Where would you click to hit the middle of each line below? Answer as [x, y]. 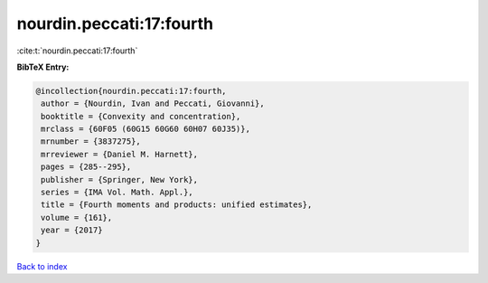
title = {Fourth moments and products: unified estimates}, [177, 205]
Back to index [42, 266]
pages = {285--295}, [86, 167]
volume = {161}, [77, 217]
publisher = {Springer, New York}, [120, 179]
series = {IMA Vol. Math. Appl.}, [117, 193]
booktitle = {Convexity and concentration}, [141, 116]
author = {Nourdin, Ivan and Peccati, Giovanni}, [153, 104]
